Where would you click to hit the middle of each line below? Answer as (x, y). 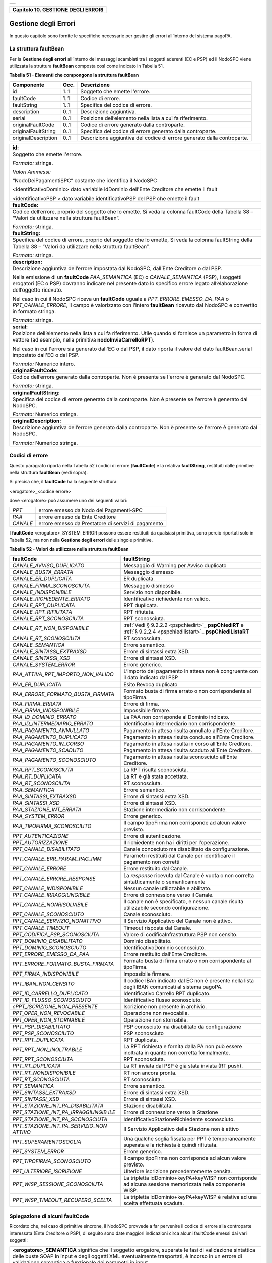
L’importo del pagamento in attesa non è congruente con (191, 671)
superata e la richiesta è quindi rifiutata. (171, 1145)
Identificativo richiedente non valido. (167, 599)
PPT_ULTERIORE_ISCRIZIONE (47, 1171)
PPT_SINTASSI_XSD (36, 1099)
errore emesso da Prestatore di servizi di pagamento (101, 523)
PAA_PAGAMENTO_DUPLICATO (50, 737)
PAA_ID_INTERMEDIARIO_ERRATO (53, 723)
